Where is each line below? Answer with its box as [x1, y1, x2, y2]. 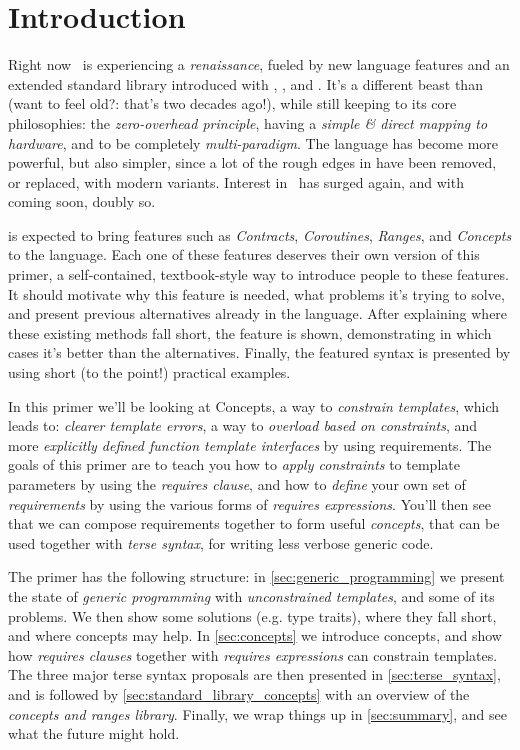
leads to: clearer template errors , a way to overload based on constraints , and [8, 415, 478, 436]
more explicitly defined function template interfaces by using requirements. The [8, 434, 492, 455]
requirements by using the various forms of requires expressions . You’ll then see [8, 493, 491, 514]
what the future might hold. [8, 723, 180, 744]
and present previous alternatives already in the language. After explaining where [8, 303, 508, 324]
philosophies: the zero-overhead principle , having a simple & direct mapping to [8, 112, 488, 133]
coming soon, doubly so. [8, 191, 156, 212]
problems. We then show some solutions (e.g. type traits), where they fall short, [8, 605, 497, 626]
